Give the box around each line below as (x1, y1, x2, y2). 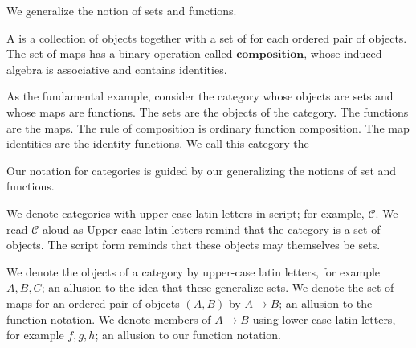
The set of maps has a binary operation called (6, 45, 233, 62)
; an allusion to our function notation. (95, 326, 281, 343)
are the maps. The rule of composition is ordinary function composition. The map (6, 119, 410, 136)
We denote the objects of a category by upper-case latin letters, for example (6, 263, 381, 280)
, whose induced (304, 45, 382, 62)
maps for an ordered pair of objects (6, 294, 180, 311)
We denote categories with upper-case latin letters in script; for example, (6, 204, 365, 221)
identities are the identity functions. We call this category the (6, 135, 309, 152)
